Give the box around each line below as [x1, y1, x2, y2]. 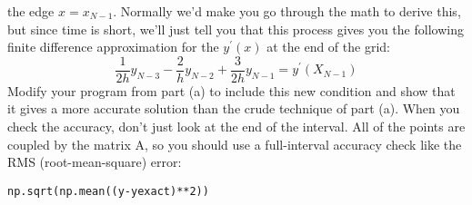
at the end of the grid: [266, 37, 390, 56]
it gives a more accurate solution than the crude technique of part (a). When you [7, 99, 460, 118]
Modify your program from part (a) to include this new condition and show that [7, 81, 456, 100]
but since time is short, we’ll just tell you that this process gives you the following [7, 19, 464, 38]
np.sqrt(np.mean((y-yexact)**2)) [7, 184, 209, 198]
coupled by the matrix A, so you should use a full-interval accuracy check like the [7, 134, 462, 153]
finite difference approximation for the [7, 37, 219, 56]
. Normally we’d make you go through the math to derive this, [113, 2, 461, 20]
